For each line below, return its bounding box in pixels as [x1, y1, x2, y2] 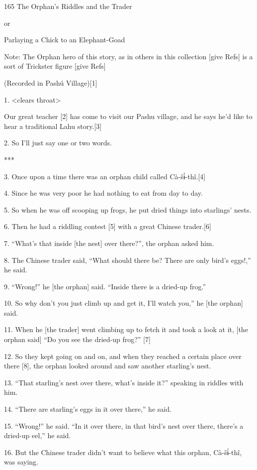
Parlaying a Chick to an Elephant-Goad [4, 34, 125, 45]
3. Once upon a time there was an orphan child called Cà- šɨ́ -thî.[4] [4, 171, 206, 181]
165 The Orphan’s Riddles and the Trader [4, 1, 132, 11]
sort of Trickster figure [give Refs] [4, 61, 106, 71]
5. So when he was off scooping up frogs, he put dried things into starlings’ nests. [4, 204, 252, 215]
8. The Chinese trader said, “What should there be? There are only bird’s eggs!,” [4, 254, 251, 265]
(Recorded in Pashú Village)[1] [4, 77, 97, 88]
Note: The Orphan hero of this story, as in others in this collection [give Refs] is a [4, 51, 253, 61]
